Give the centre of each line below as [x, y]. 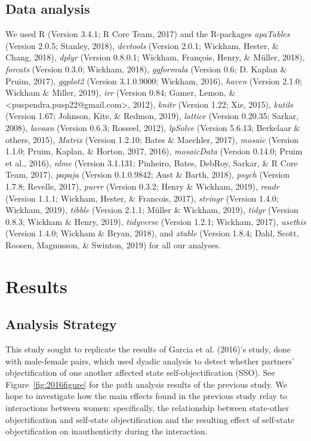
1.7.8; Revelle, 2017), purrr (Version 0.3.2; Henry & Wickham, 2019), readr [142, 186]
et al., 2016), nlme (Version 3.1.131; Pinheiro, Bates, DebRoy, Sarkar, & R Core [152, 162]
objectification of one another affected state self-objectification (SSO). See [140, 372]
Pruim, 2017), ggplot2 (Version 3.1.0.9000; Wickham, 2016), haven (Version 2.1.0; [154, 80]
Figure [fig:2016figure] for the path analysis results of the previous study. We [146, 384]
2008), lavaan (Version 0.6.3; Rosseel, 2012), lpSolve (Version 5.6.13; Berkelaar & [153, 127]
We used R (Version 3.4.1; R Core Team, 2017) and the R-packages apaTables [148, 34]
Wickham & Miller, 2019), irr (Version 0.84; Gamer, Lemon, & [121, 92]
